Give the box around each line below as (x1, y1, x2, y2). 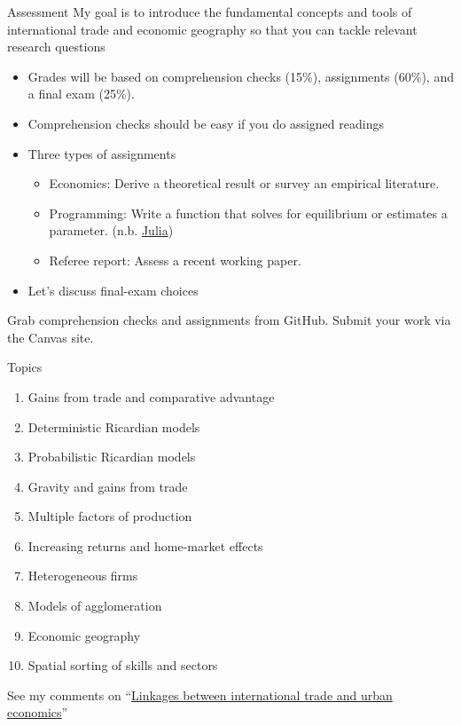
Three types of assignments (27, 144, 176, 162)
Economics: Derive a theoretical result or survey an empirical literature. (49, 174, 440, 193)
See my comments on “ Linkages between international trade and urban (7, 685, 393, 704)
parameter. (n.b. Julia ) (49, 221, 174, 240)
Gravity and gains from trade (27, 477, 188, 495)
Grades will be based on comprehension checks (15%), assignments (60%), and (27, 67, 454, 85)
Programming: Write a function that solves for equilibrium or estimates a (49, 203, 448, 222)
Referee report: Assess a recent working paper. (49, 250, 301, 269)
